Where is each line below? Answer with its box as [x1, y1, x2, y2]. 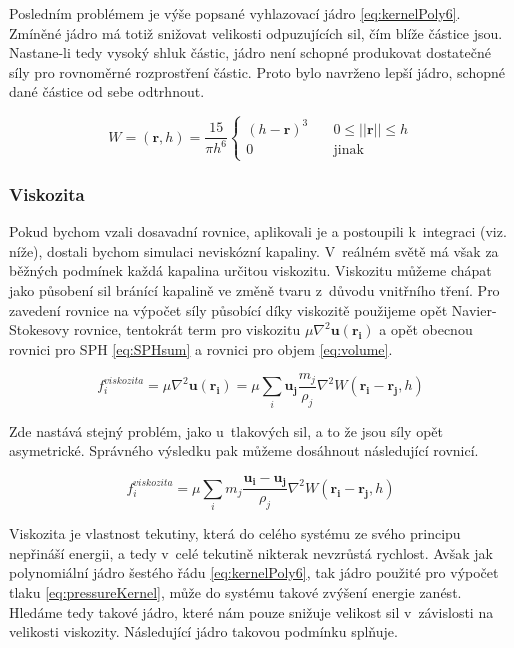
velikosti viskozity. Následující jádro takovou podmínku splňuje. [9, 621, 398, 642]
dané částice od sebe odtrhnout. [9, 81, 205, 102]
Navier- [451, 299, 497, 320]
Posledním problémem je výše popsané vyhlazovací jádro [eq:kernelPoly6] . [9, 3, 461, 23]
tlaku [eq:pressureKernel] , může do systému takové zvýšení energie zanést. [9, 581, 462, 602]
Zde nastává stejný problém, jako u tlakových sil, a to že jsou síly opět [9, 420, 444, 441]
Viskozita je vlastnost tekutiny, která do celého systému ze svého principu [9, 523, 461, 544]
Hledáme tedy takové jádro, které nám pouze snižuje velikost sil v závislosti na [9, 601, 494, 622]
